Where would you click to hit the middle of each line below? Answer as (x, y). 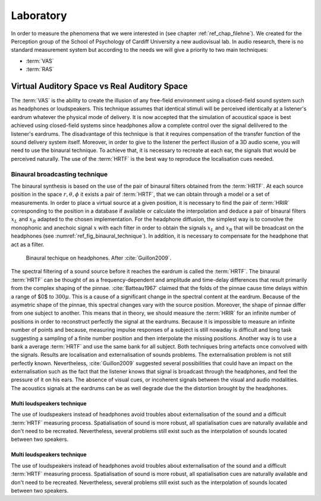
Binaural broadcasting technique (59, 174)
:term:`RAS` (40, 69)
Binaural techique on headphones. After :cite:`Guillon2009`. (99, 258)
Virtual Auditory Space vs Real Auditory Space (99, 86)
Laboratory (39, 15)
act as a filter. (28, 244)
